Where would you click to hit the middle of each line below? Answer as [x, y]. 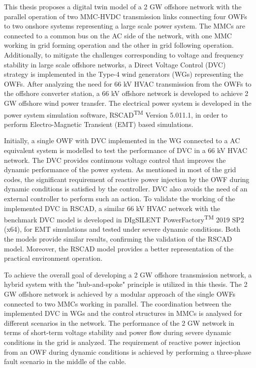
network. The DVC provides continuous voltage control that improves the [115, 160]
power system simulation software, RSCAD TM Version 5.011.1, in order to [116, 114]
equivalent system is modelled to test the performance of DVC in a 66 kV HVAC [126, 150]
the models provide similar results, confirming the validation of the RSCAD [118, 238]
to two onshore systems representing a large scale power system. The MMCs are [125, 26]
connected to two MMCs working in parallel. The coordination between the [118, 303]
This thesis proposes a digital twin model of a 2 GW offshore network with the [123, 6]
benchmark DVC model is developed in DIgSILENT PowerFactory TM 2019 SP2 [124, 219]
